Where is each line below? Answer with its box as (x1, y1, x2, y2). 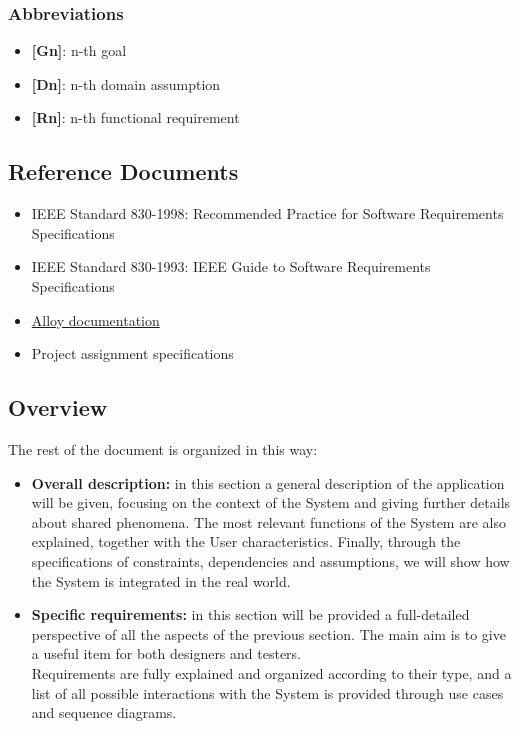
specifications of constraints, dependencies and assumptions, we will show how (31, 550, 510, 571)
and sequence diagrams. (31, 702, 177, 723)
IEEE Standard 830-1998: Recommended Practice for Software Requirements (31, 203, 504, 224)
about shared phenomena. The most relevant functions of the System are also (31, 511, 506, 532)
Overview (8, 392, 108, 423)
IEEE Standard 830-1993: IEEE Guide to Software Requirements (31, 256, 431, 277)
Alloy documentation (31, 309, 160, 330)
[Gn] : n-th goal (31, 40, 127, 61)
